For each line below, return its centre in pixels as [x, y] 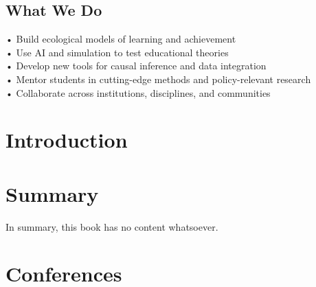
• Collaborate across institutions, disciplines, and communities [138, 92]
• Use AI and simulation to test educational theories [117, 52]
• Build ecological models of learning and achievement [121, 39]
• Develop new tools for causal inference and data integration [136, 66]
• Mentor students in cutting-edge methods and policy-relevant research [158, 79]
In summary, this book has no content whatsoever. [112, 226]
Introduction [67, 140]
